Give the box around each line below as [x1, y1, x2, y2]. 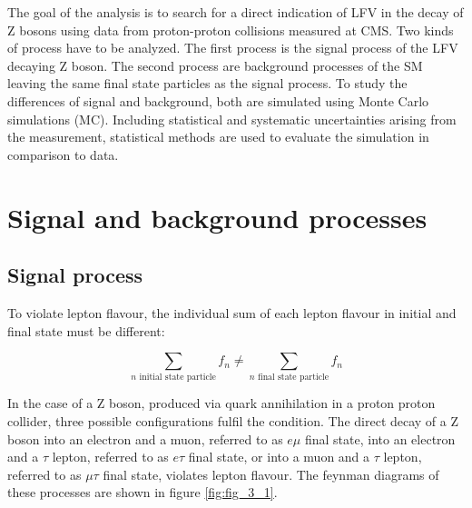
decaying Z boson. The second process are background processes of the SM [7, 55, 423, 75]
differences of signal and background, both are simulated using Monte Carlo [7, 91, 429, 110]
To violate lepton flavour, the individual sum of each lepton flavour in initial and [7, 303, 457, 322]
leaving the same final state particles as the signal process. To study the [7, 74, 408, 93]
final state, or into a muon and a [188, 447, 370, 466]
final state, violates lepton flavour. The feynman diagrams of [103, 464, 439, 483]
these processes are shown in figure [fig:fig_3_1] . [7, 483, 278, 502]
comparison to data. [7, 144, 119, 164]
